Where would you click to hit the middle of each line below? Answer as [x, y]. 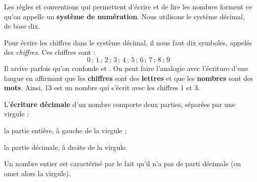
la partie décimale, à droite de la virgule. [66, 147]
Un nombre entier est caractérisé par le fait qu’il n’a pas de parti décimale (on [123, 164]
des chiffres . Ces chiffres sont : [50, 52]
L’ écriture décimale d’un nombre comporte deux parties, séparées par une [120, 104]
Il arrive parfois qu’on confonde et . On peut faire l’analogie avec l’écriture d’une [126, 68]
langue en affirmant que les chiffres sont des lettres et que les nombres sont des [128, 78]
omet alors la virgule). [38, 173]
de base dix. [22, 26]
